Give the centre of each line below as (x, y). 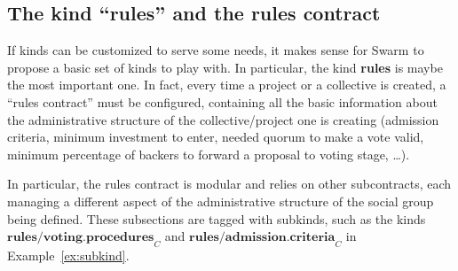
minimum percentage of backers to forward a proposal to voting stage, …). (209, 154)
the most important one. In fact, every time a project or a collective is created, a (227, 85)
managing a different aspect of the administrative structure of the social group (221, 201)
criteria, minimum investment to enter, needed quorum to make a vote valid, (216, 137)
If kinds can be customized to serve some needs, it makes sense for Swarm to (216, 50)
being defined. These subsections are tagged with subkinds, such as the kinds (217, 218)
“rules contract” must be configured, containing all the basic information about (222, 101)
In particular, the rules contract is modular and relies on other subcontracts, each (229, 184)
